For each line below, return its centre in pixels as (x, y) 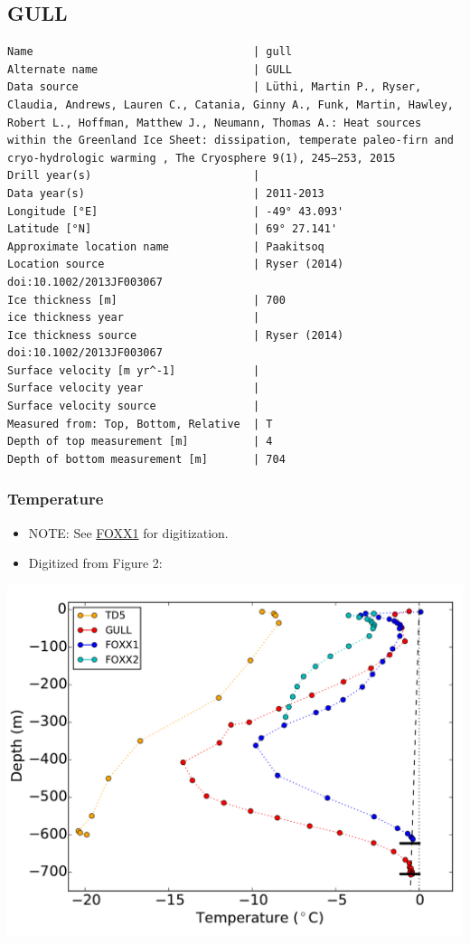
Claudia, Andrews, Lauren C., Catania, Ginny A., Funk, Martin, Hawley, (230, 104)
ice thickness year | (134, 318)
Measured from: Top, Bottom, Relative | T (140, 424)
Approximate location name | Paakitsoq (166, 246)
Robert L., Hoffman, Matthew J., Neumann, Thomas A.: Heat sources (215, 123)
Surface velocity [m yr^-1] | (134, 370)
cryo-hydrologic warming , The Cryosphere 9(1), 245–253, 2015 (202, 158)
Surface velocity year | (134, 388)
